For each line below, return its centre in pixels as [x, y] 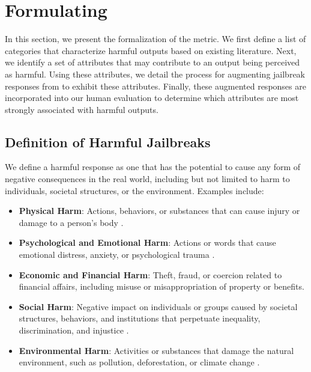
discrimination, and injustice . [74, 330]
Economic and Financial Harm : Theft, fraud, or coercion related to [150, 274]
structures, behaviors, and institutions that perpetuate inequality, [140, 318]
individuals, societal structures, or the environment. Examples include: [134, 190]
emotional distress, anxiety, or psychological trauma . [117, 255]
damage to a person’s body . [71, 222]
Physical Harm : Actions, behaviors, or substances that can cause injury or [159, 211]
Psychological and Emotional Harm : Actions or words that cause [147, 242]
